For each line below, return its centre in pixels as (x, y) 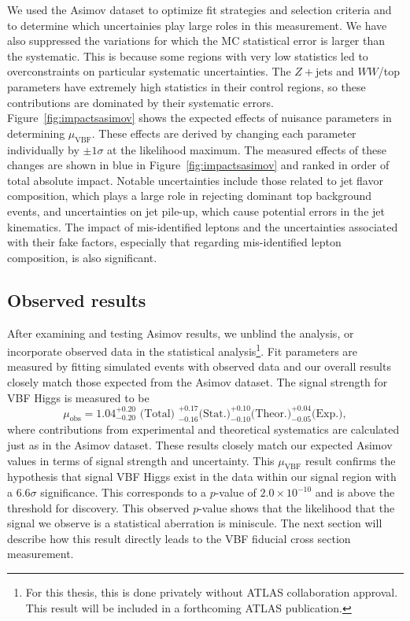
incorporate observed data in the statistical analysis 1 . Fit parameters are (183, 350)
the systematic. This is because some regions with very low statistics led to (188, 55)
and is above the (355, 492)
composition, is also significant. (82, 257)
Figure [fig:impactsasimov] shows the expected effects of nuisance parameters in (199, 118)
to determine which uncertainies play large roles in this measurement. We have (197, 25)
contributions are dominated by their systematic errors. (140, 102)
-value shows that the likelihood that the (297, 507)
